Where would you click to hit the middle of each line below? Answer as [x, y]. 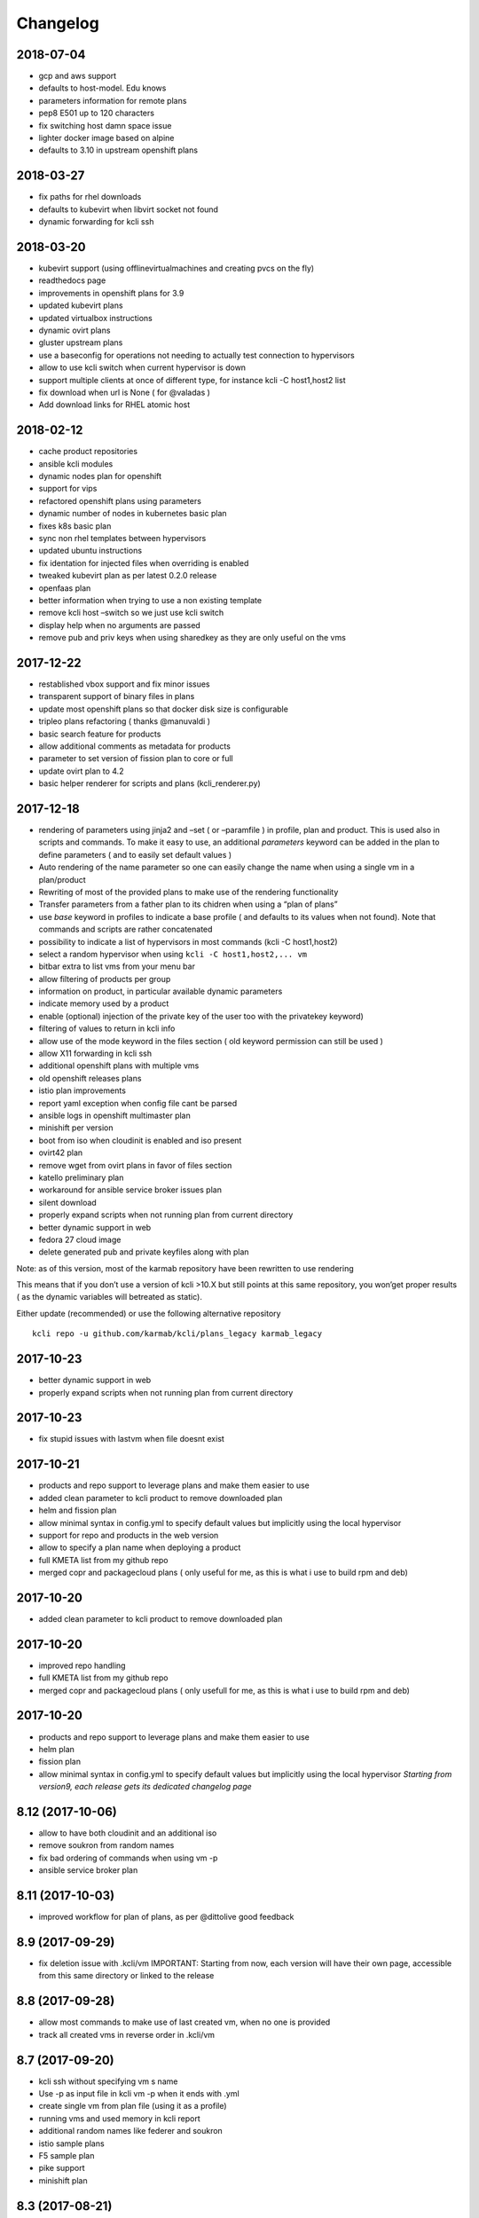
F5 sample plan [67, 2155]
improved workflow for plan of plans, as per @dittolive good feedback [166, 1917]
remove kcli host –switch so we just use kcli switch [131, 613]
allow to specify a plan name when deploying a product [140, 1547]
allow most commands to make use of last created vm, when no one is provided [185, 2022]
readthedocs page [72, 280]
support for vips [68, 489]
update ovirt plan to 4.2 [81, 771]
